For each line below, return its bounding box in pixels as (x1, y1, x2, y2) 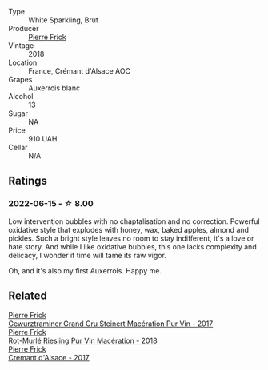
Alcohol (8, 92, 34, 101)
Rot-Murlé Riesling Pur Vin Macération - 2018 (8, 336, 158, 345)
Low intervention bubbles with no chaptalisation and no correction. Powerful (8, 216, 260, 226)
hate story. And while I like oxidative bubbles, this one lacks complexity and (8, 241, 258, 251)
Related (8, 289, 48, 303)
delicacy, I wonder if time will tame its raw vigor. (8, 250, 166, 260)
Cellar (8, 143, 28, 152)
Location (8, 58, 38, 67)
